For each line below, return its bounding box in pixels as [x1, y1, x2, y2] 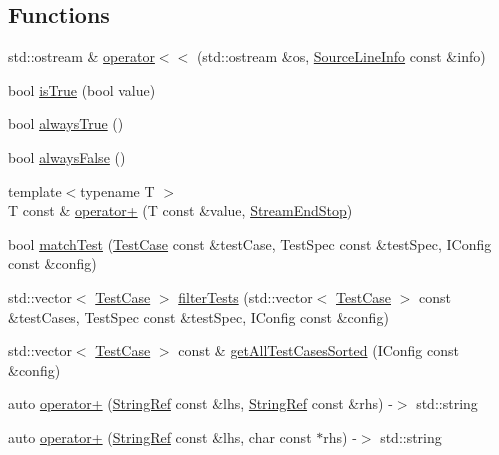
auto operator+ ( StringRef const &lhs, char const [8, 426, 312, 447]
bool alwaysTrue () [8, 113, 124, 134]
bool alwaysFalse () [8, 146, 126, 167]
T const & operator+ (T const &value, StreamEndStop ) [8, 200, 353, 221]
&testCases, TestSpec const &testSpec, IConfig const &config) [8, 306, 389, 327]
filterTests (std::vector [178, 286, 313, 307]
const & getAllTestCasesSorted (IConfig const [178, 340, 459, 361]
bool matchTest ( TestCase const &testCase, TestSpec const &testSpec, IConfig [8, 233, 492, 254]
